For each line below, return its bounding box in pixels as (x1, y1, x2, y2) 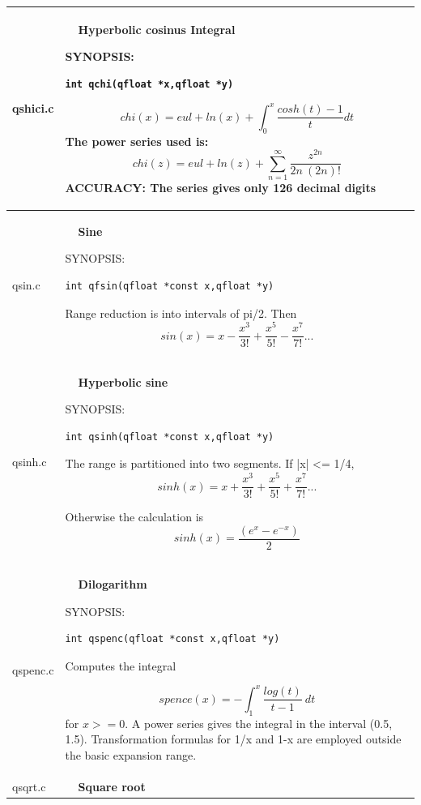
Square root (78, 777, 146, 794)
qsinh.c (12, 452, 47, 469)
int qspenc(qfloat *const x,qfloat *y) (65, 633, 280, 645)
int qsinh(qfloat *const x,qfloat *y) (65, 430, 274, 443)
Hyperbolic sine (78, 373, 168, 390)
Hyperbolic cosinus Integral (78, 20, 236, 37)
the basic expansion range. (65, 746, 197, 763)
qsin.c (12, 276, 40, 293)
